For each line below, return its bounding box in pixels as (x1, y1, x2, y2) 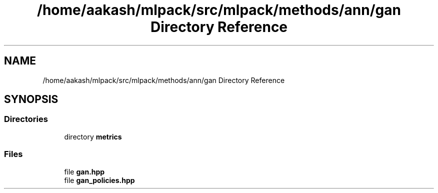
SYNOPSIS (4, 93, 58, 106)
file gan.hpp (64, 167, 105, 176)
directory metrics (64, 132, 122, 141)
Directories (4, 114, 48, 124)
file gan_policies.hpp (64, 175, 135, 184)
